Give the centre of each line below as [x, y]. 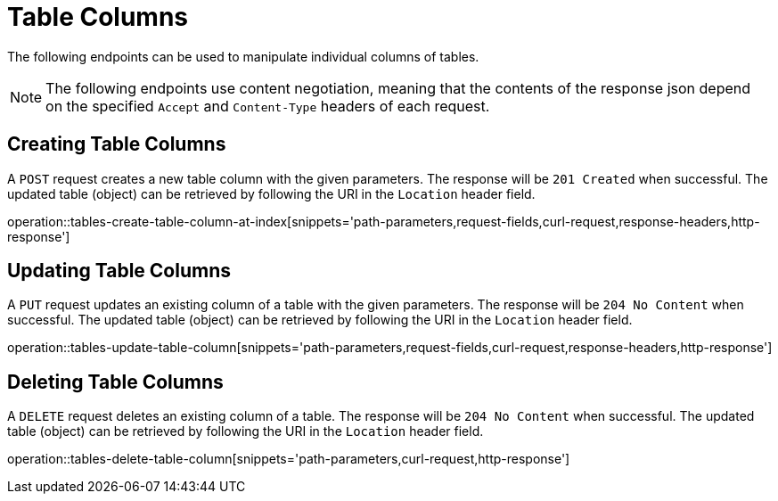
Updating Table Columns [119, 271]
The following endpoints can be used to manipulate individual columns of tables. [243, 56]
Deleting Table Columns [115, 382]
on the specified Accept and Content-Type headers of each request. [268, 106]
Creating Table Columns [117, 144]
